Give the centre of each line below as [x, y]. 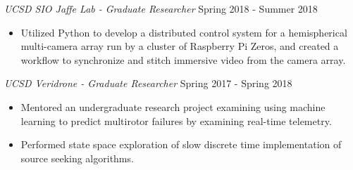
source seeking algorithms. [77, 158]
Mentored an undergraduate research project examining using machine [173, 106]
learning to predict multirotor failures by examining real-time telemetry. [176, 120]
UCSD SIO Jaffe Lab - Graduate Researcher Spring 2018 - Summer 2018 [161, 8]
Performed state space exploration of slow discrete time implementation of [181, 144]
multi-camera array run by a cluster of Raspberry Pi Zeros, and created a [180, 46]
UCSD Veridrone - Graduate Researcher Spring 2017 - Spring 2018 [148, 83]
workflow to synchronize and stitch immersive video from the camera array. [183, 59]
